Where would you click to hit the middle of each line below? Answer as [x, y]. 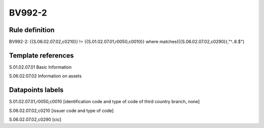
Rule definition [32, 30]
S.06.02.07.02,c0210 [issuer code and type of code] [61, 110]
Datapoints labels [36, 90]
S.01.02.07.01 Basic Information [40, 67]
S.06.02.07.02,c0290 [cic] [35, 120]
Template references [42, 55]
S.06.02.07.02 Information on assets [45, 76]
